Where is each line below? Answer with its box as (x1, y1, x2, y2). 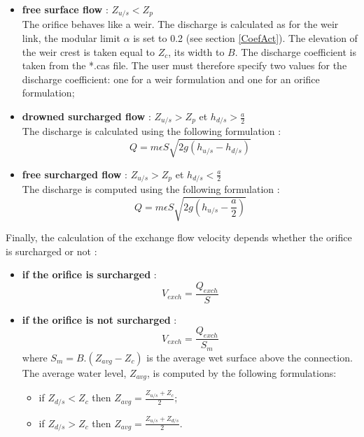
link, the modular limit (22, 31, 120, 45)
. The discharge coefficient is (234, 44, 356, 59)
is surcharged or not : (6, 243, 97, 258)
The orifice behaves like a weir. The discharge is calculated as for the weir (22, 17, 339, 31)
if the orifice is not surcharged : (22, 312, 177, 327)
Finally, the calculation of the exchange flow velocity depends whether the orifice (6, 230, 352, 245)
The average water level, (22, 365, 127, 380)
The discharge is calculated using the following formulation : (22, 124, 281, 138)
